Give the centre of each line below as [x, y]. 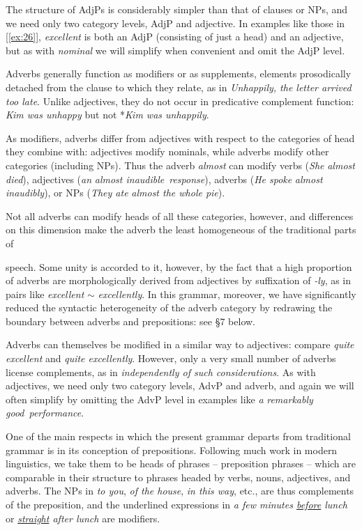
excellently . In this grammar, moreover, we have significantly [227, 294]
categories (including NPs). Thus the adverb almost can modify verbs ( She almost [180, 165]
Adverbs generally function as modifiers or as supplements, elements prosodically [179, 73]
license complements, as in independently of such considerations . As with [161, 372]
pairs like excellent [45, 294]
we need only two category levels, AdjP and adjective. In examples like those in [175, 23]
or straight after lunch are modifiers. [83, 518]
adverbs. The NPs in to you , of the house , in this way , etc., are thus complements [180, 491]
